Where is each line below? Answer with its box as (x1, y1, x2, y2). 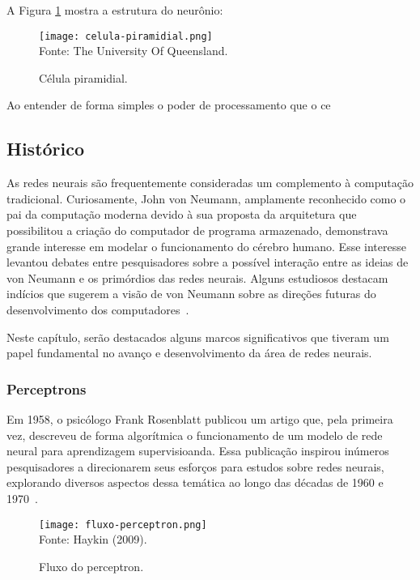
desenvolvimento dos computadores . (6, 301, 189, 318)
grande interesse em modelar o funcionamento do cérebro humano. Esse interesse (6, 237, 406, 254)
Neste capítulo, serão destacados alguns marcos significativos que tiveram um (6, 328, 389, 345)
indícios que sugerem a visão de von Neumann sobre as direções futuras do (6, 285, 376, 302)
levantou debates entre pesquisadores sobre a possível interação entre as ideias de (6, 254, 409, 271)
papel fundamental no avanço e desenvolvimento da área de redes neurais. (6, 344, 372, 361)
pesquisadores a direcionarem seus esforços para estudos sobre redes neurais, (6, 458, 384, 475)
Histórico (6, 136, 85, 161)
